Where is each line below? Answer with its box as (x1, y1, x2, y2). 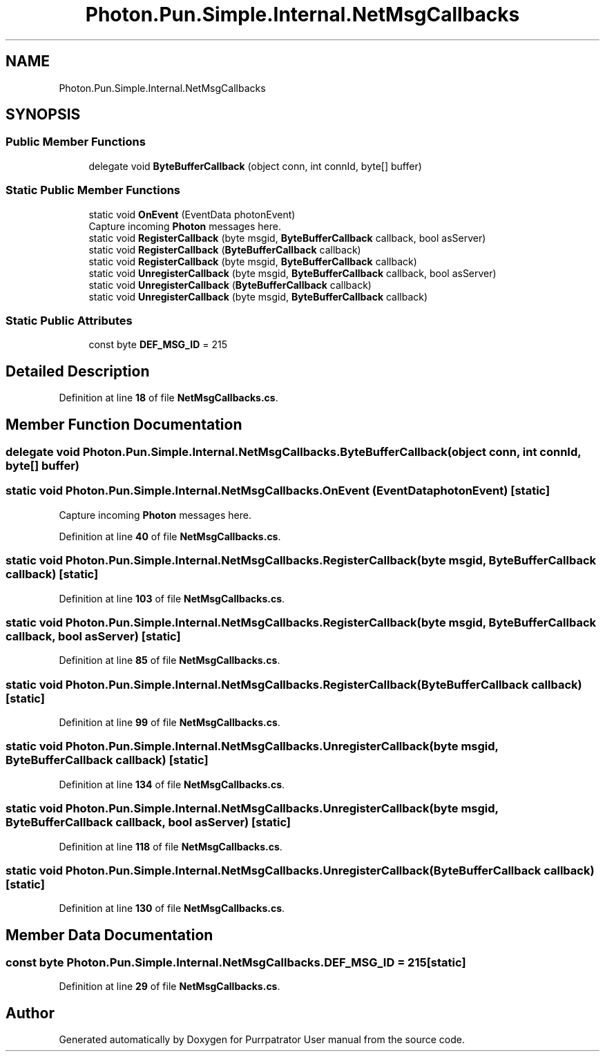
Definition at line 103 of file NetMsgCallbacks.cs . (59, 592, 285, 604)
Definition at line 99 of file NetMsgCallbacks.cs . (59, 716, 280, 728)
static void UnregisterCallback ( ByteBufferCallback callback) (88, 278, 372, 291)
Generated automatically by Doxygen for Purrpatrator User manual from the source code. (59, 1034, 465, 1046)
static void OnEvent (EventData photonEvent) (88, 208, 296, 220)
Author (6, 1004, 55, 1022)
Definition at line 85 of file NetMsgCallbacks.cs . (59, 654, 280, 667)
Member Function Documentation (6, 415, 242, 433)
